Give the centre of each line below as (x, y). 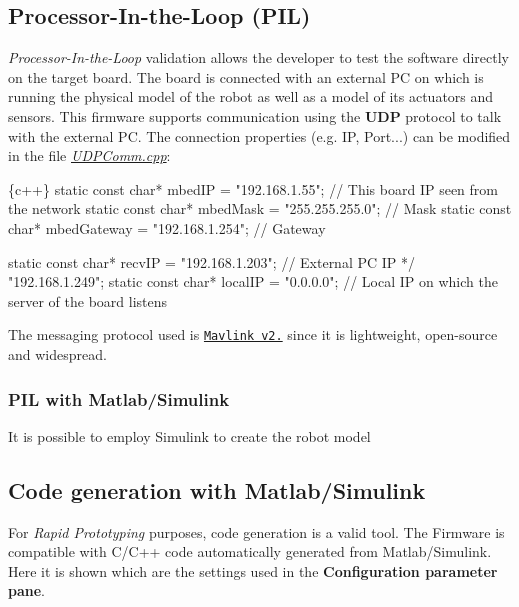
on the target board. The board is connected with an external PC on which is (246, 76)
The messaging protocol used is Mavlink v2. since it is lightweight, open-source (253, 334)
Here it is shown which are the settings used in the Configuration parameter (253, 570)
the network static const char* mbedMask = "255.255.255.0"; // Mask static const (260, 208)
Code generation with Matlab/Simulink (217, 489)
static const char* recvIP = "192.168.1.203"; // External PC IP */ (212, 261)
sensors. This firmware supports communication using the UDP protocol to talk (255, 115)
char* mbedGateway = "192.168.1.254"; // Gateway (167, 227)
